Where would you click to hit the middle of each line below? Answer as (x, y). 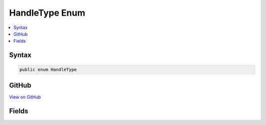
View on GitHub (25, 97)
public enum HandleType (48, 70)
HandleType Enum (47, 13)
